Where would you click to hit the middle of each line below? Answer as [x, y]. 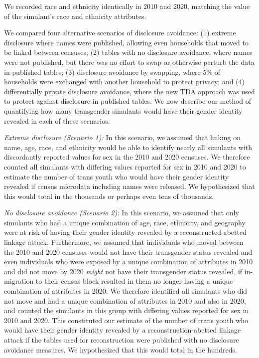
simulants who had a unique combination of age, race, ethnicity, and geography [125, 222]
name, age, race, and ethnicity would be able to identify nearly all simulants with [128, 147]
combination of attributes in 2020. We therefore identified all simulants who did [126, 291]
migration [19, 281]
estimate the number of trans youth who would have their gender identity [117, 176]
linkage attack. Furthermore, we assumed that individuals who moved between [124, 242]
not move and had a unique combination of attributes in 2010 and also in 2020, [125, 300]
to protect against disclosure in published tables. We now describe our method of [128, 101]
